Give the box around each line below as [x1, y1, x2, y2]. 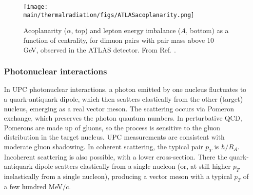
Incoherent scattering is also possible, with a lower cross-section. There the [4, 151, 227, 161]
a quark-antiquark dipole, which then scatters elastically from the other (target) [4, 93, 243, 104]
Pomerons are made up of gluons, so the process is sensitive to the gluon [4, 122, 220, 132]
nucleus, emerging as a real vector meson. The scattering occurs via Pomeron [4, 103, 234, 113]
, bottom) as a [186, 25, 229, 35]
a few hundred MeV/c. [4, 181, 71, 191]
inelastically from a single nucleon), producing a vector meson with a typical [4, 171, 232, 181]
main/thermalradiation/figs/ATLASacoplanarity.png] [23, 11, 195, 18]
